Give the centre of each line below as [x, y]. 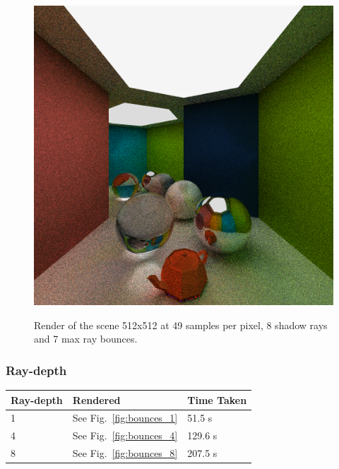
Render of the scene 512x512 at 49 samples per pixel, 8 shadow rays [181, 325]
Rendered [96, 399]
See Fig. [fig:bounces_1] [125, 418]
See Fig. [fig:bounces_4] [125, 435]
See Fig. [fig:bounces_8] [125, 453]
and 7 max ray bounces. [86, 339]
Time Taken [217, 399]
